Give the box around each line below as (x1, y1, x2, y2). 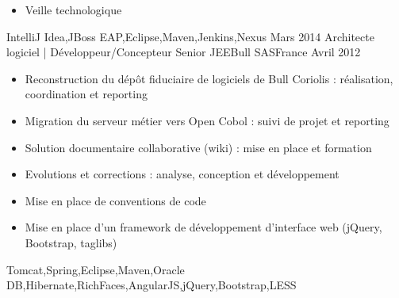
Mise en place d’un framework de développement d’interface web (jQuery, (25, 219, 382, 235)
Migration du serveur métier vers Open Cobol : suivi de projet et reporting (25, 112, 389, 128)
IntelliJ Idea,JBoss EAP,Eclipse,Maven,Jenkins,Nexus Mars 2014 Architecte (6, 28, 374, 44)
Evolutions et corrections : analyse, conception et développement (25, 166, 340, 182)
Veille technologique (25, 2, 122, 17)
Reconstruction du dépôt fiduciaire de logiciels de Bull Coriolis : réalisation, (25, 70, 393, 86)
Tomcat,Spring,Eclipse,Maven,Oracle (6, 261, 185, 277)
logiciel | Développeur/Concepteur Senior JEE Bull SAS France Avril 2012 (6, 44, 361, 60)
